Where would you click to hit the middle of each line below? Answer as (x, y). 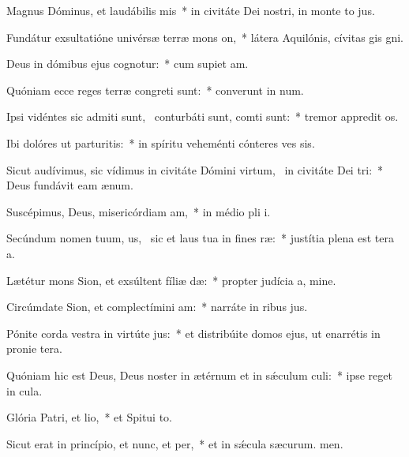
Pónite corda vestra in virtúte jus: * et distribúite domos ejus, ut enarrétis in (193, 333)
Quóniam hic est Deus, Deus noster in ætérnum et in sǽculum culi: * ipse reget (199, 375)
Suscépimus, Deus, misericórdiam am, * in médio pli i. (139, 211)
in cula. (24, 390)
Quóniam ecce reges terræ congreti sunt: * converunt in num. (155, 90)
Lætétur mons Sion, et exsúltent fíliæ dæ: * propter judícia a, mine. (171, 280)
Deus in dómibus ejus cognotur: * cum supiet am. (128, 64)
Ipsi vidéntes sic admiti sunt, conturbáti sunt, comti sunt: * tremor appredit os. (203, 116)
